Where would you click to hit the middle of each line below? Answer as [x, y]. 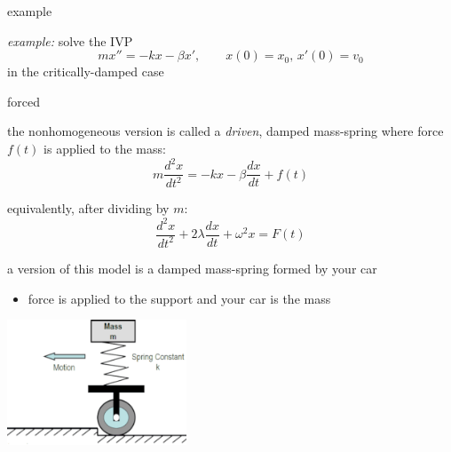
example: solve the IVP [70, 40]
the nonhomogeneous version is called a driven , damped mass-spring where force [225, 131]
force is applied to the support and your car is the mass [179, 298]
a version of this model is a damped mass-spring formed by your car [192, 268]
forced [24, 101]
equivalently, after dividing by [88, 208]
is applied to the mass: [105, 148]
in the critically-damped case [86, 71]
